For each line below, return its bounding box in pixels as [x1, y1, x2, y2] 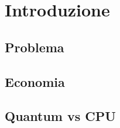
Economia [5, 72, 65, 90]
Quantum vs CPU [5, 107, 116, 125]
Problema [5, 38, 64, 56]
